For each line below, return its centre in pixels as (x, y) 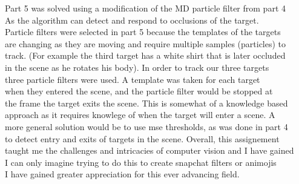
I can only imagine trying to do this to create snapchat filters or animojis (141, 162)
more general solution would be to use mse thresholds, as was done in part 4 (146, 126)
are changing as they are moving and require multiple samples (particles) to (146, 43)
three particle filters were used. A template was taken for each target (133, 79)
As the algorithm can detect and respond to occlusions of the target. (132, 20)
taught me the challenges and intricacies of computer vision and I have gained (149, 150)
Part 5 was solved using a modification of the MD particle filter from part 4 (145, 8)
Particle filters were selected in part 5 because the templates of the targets (143, 32)
